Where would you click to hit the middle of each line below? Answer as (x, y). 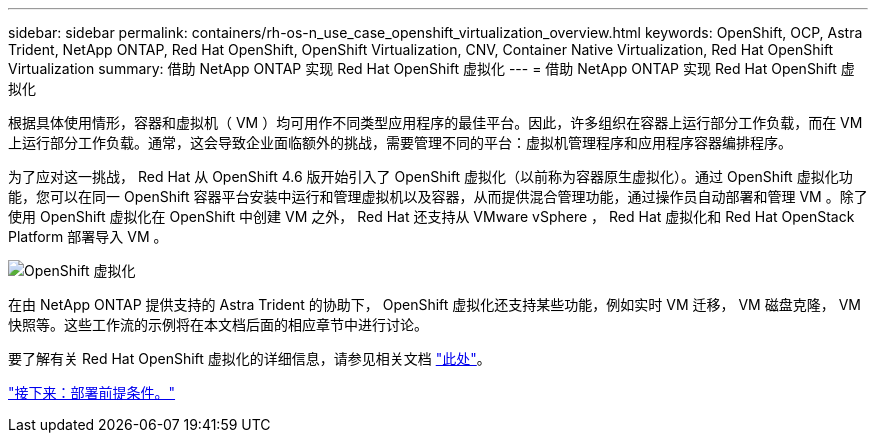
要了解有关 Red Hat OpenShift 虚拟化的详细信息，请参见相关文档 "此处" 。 (249, 358)
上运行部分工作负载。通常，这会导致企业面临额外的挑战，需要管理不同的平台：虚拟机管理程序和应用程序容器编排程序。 (400, 142)
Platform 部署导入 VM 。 (88, 236)
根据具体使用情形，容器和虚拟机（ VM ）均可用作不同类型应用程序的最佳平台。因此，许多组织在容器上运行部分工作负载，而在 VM (435, 122)
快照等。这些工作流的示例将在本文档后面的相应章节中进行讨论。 (218, 324)
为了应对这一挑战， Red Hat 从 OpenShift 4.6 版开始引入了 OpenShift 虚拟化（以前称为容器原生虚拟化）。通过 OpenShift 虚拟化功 (430, 176)
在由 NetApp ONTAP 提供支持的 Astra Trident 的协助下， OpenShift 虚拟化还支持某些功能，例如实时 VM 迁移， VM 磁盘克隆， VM (434, 304)
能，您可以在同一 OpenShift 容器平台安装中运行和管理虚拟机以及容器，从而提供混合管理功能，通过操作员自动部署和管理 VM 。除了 (438, 196)
